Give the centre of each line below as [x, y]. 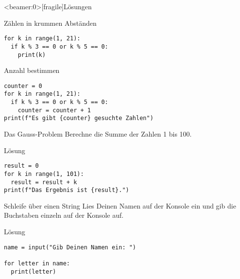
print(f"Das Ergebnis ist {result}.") [67, 190]
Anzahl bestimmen [32, 70]
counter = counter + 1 [54, 110]
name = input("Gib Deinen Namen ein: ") [70, 247]
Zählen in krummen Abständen [50, 23]
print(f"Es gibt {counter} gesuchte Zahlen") [79, 118]
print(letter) [34, 271]
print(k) [32, 55]
